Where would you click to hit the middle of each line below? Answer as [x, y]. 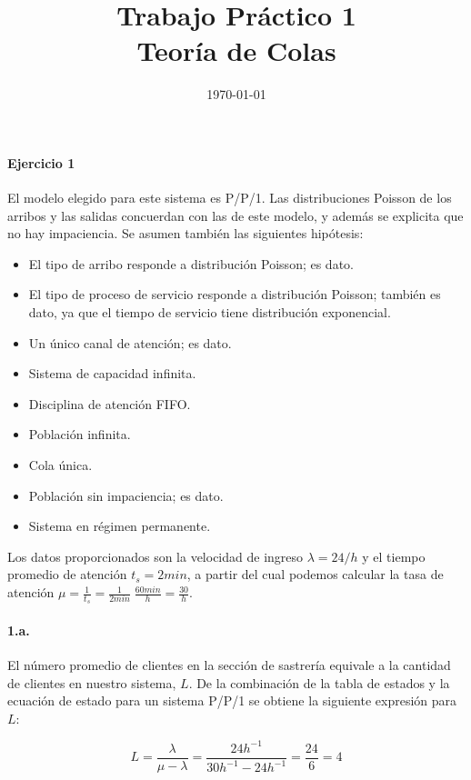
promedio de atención [67, 574]
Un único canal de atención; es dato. [130, 342]
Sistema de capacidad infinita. [112, 373]
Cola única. [60, 465]
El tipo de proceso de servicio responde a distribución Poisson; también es [235, 294]
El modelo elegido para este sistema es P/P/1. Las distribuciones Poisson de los [230, 198]
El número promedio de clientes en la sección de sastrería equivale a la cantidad [229, 665]
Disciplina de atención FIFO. [110, 403]
